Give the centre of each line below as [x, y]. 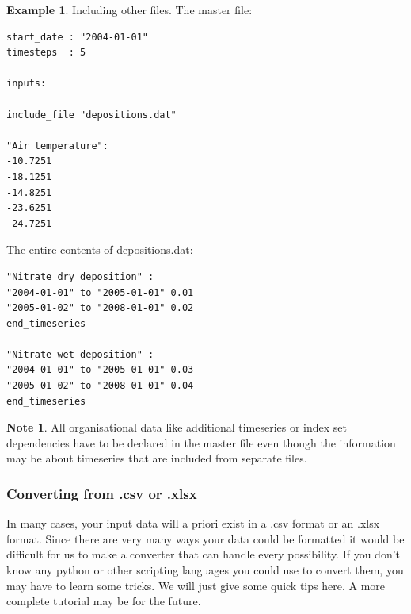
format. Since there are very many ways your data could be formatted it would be [205, 538]
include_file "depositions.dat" [91, 115]
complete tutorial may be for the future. [104, 601]
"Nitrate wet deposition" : [80, 354]
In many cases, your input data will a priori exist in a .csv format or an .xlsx [193, 523]
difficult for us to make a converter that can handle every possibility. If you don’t [204, 554]
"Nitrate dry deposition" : [80, 276]
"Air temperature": [57, 146]
